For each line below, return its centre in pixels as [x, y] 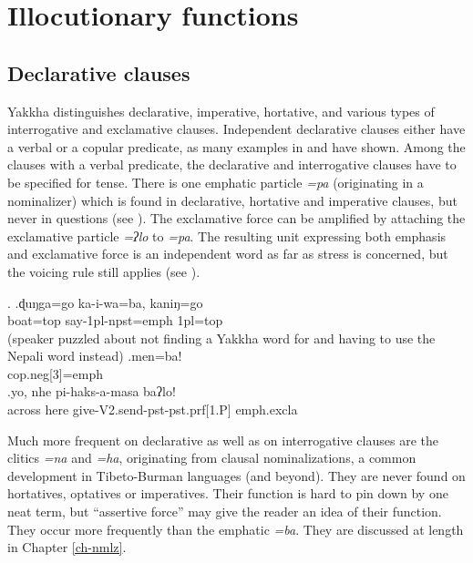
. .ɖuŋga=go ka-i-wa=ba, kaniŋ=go [105, 302]
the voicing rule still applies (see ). [104, 271]
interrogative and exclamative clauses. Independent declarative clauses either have [236, 129]
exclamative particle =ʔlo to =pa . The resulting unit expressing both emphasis [227, 235]
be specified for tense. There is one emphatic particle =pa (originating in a [216, 182]
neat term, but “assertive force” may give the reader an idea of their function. [225, 512]
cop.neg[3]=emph [56, 373]
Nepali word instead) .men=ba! [95, 356]
